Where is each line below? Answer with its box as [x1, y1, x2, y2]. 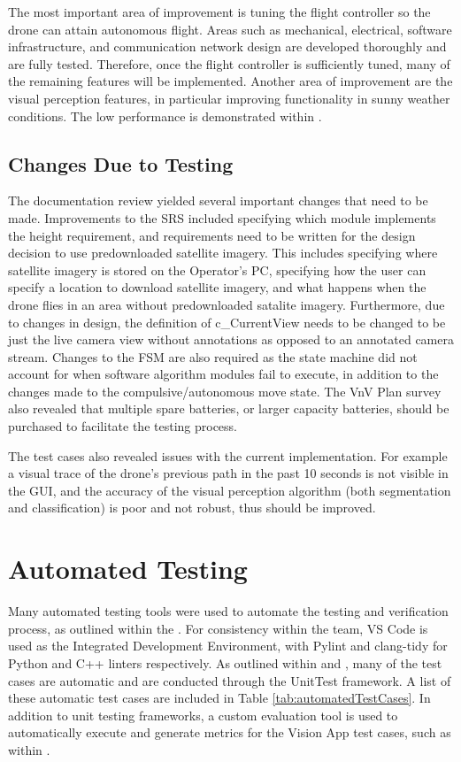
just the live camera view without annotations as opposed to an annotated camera [8, 330, 454, 349]
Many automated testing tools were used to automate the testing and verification [8, 602, 449, 620]
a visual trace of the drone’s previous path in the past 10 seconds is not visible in [8, 464, 449, 482]
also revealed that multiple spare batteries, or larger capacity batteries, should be [8, 399, 449, 418]
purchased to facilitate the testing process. [8, 417, 237, 435]
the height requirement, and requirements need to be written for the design [8, 226, 416, 244]
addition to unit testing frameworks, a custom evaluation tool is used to [8, 705, 398, 724]
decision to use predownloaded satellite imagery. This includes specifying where [8, 243, 438, 262]
